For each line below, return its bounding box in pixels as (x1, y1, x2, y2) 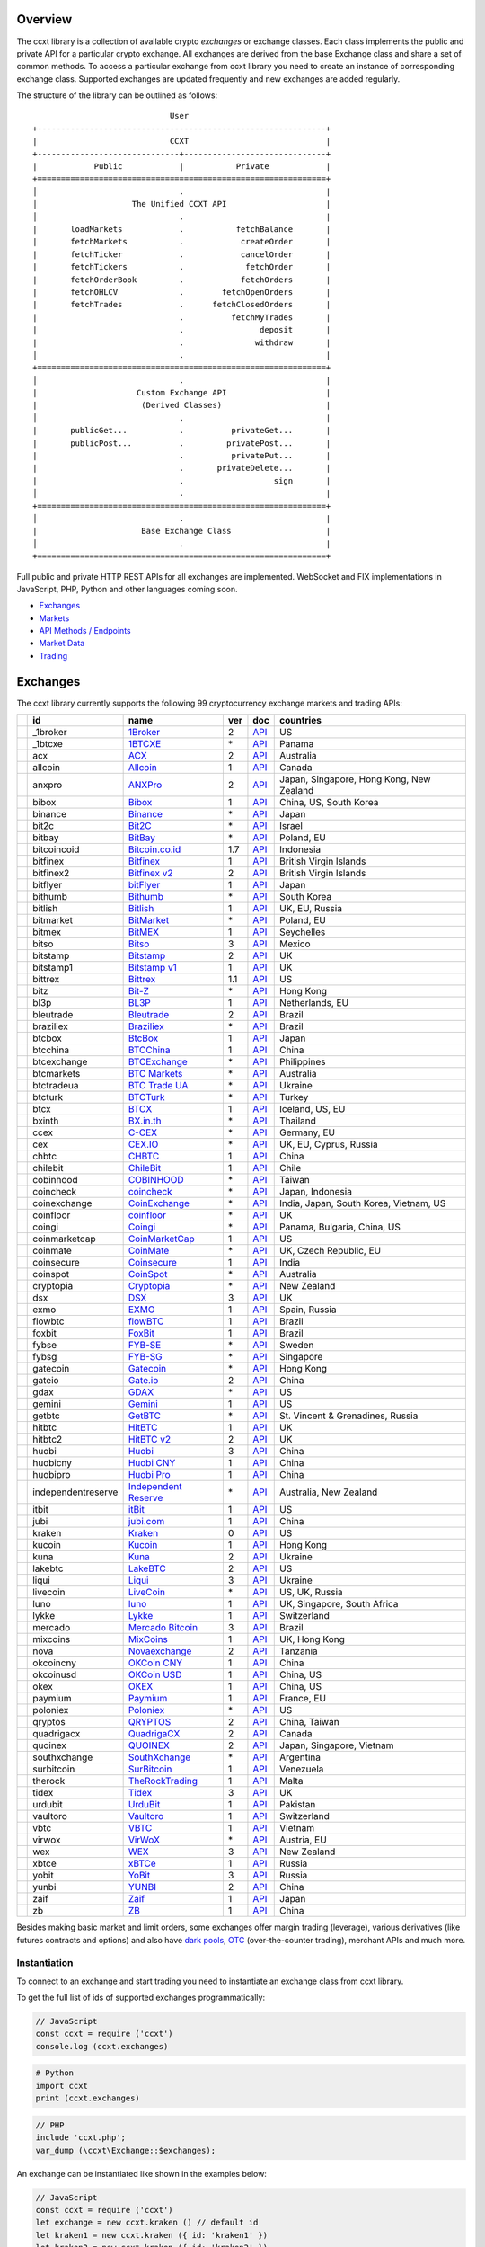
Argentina (279, 1751, 321, 1763)
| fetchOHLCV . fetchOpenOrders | (32, 287, 331, 297)
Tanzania (279, 1645, 318, 1657)
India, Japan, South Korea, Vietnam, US (279, 1197, 446, 1210)
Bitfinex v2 (128, 867, 174, 880)
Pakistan (279, 1798, 316, 1811)
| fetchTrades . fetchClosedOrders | (32, 299, 331, 310)
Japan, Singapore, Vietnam (279, 1739, 394, 1752)
